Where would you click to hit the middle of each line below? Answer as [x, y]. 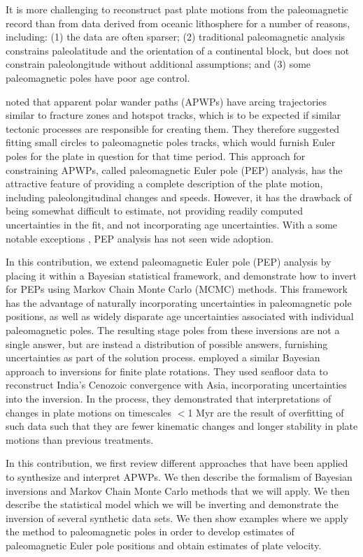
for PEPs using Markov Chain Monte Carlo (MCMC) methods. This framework [177, 289]
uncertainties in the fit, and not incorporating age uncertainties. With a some [172, 224]
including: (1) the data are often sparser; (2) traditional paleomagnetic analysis [176, 37]
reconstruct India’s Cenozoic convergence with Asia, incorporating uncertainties [176, 385]
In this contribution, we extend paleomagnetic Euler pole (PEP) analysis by [169, 262]
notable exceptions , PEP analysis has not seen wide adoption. [140, 238]
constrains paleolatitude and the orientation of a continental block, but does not [178, 50]
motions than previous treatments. [80, 439]
